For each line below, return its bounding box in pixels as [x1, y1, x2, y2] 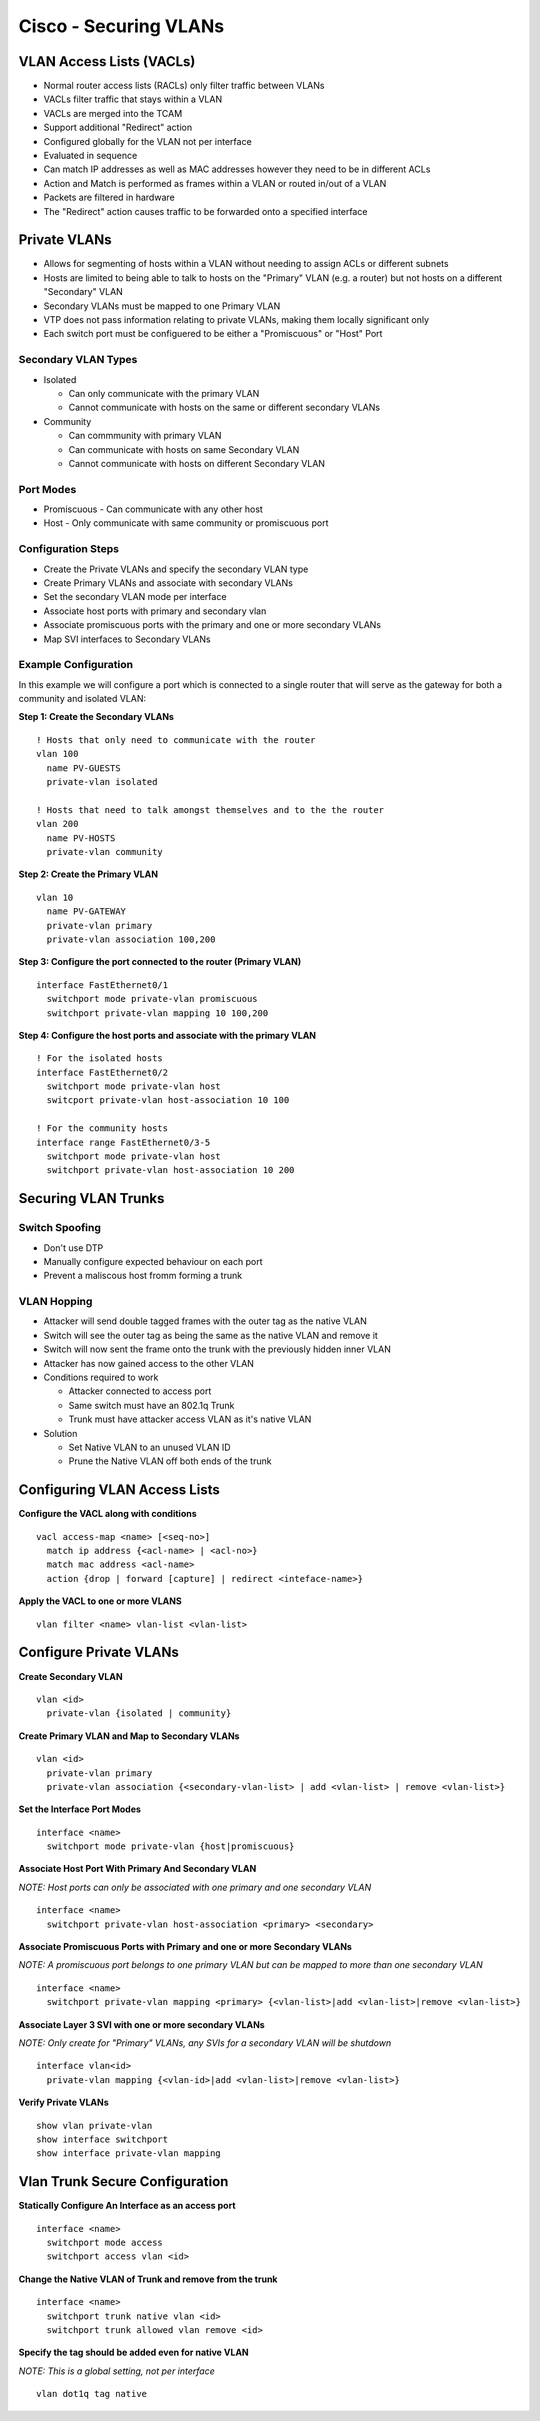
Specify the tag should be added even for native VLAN [18, 2346, 249, 2359]
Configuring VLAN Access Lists [18, 1481, 220, 1499]
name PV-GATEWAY [46, 906, 127, 917]
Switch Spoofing [18, 1221, 102, 1235]
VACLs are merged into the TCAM [43, 107, 183, 119]
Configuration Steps [18, 542, 120, 556]
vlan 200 [36, 818, 79, 830]
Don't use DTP [43, 1241, 104, 1254]
